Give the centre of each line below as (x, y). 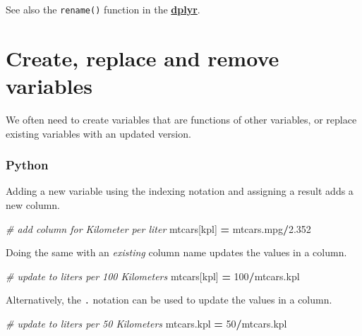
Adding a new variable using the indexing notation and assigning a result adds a (180, 191)
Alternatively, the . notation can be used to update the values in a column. (169, 300)
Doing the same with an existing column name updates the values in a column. (176, 252)
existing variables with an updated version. (98, 133)
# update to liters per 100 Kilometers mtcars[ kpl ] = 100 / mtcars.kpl (153, 276)
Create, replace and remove (143, 58)
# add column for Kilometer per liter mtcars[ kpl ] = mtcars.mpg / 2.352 (158, 228)
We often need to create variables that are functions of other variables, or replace (181, 119)
